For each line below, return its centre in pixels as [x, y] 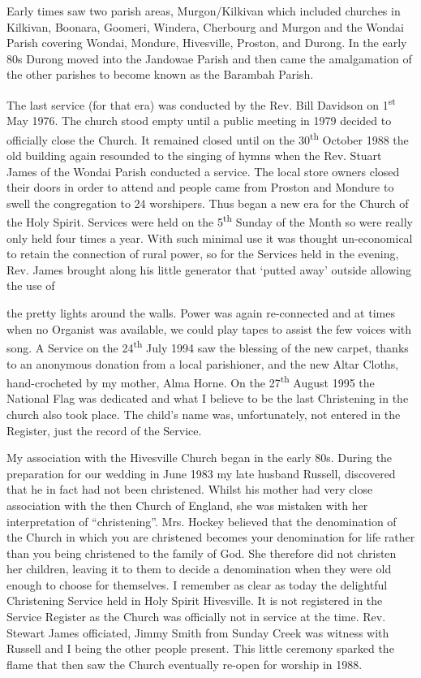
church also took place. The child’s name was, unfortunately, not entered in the [204, 414]
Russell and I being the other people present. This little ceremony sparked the [200, 648]
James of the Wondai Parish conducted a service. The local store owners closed [203, 171]
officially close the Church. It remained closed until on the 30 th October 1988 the [208, 138]
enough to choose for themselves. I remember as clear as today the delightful [197, 584]
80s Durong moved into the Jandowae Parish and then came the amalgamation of [209, 58]
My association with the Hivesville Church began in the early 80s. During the [200, 458]
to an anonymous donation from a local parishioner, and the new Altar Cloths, [203, 363]
